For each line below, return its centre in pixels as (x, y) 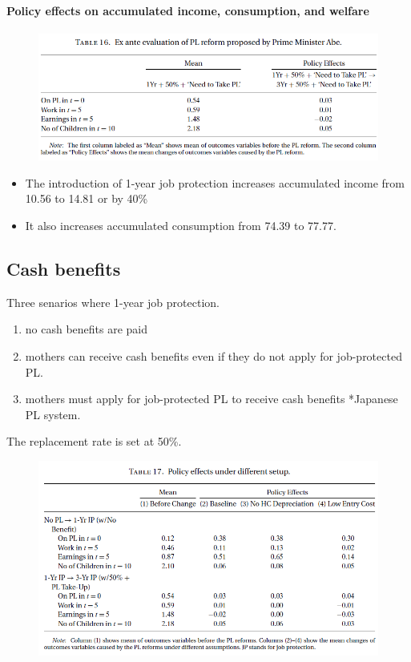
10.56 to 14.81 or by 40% (87, 198)
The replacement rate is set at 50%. (94, 441)
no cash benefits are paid (87, 329)
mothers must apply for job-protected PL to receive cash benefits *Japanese (212, 399)
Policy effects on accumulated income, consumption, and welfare (188, 10)
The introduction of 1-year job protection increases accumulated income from (215, 182)
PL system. (53, 414)
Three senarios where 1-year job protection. (113, 302)
